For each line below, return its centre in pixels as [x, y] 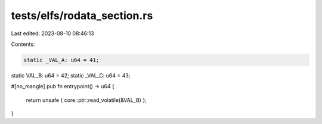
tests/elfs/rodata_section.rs [82, 15]
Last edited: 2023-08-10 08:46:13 [52, 33]
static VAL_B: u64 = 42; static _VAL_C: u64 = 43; [71, 75]
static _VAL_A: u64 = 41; [61, 60]
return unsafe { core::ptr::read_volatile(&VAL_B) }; [86, 100]
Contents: [23, 44]
